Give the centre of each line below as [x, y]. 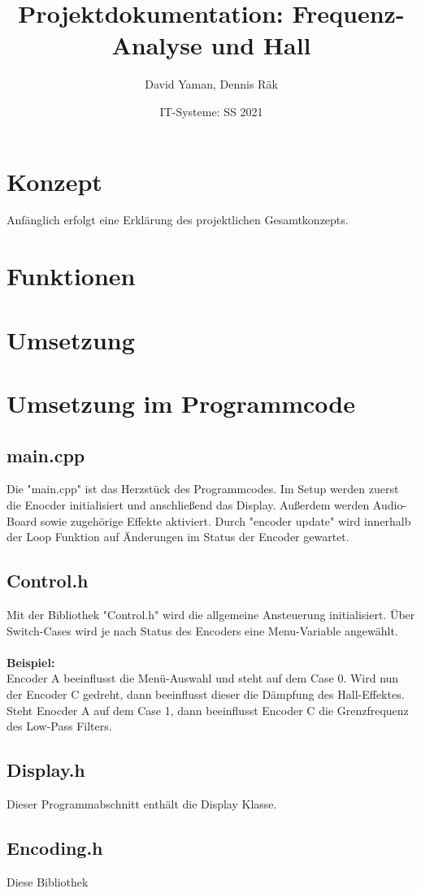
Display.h [46, 770]
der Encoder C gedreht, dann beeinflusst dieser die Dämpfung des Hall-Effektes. [206, 694]
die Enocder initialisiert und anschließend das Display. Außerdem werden [188, 504]
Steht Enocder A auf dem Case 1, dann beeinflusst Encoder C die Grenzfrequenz [208, 710]
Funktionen [71, 276]
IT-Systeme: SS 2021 [211, 111]
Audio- [390, 504]
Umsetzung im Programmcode [181, 403]
